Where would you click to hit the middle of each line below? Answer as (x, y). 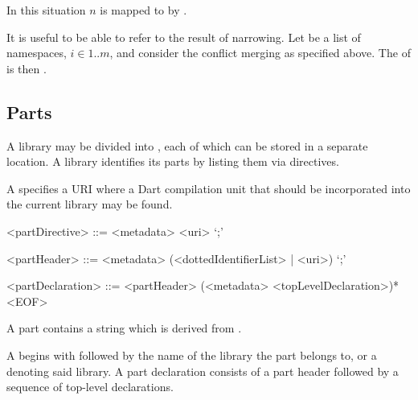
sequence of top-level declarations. (90, 387)
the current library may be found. (90, 204)
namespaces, (37, 53)
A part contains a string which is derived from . (124, 328)
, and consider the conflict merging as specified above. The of (260, 53)
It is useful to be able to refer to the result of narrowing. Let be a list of (184, 37)
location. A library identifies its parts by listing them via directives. (173, 161)
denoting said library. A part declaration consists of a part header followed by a (203, 371)
